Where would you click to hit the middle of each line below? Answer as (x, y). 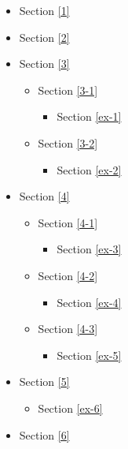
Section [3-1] (68, 90)
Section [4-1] (68, 222)
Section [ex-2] (89, 169)
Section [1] (44, 10)
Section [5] (44, 382)
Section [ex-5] (89, 355)
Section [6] (44, 434)
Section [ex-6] (70, 408)
